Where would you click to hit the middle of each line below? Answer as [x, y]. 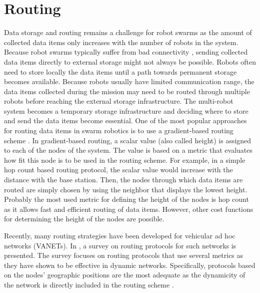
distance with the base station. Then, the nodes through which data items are [123, 180]
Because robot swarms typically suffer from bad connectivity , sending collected [126, 52]
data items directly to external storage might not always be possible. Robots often [130, 61]
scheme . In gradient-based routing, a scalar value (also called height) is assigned [128, 140]
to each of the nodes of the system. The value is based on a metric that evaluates [128, 150]
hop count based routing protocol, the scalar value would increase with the [118, 170]
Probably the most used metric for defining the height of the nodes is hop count [126, 199]
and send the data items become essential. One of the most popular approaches [125, 120]
